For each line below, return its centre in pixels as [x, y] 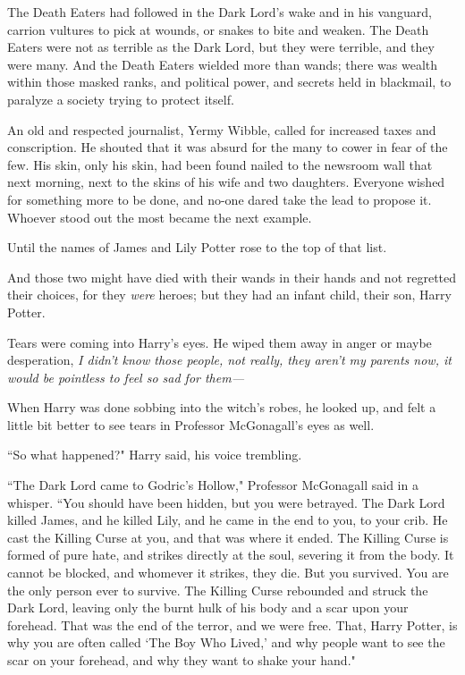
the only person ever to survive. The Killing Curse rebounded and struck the [218, 590]
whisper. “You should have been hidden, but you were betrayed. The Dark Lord [226, 502]
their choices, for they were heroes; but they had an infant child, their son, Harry [229, 295]
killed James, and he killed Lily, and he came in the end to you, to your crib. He [228, 520]
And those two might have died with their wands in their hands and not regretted [232, 277]
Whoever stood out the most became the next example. [160, 217]
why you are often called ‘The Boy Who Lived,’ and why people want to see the [226, 642]
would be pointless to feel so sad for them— [126, 377]
